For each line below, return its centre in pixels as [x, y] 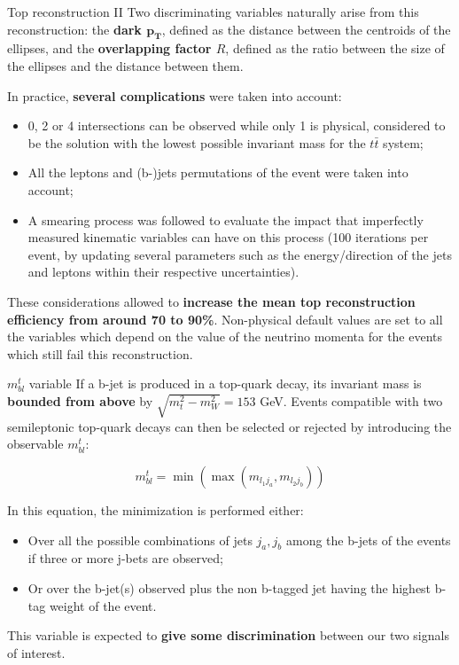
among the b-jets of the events [368, 540]
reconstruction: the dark [74, 29]
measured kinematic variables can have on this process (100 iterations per [228, 237]
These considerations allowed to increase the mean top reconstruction [211, 301]
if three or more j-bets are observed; [125, 558]
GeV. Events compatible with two [351, 400]
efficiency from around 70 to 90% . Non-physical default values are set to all [225, 319]
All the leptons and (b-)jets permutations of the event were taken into [218, 172]
